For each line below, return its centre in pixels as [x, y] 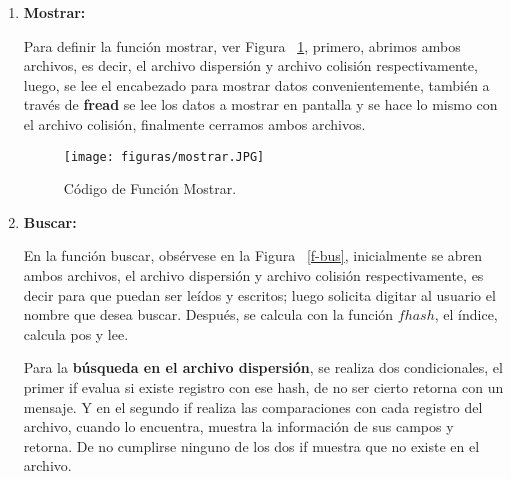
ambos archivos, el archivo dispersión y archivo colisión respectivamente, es [253, 275]
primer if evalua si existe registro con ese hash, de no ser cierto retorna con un [263, 386]
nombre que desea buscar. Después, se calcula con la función [208, 314]
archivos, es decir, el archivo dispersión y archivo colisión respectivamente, [250, 65]
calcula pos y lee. [76, 333]
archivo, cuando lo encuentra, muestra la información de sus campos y [238, 426]
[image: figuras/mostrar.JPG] [164, 156]
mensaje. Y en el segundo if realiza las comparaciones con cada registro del [253, 406]
